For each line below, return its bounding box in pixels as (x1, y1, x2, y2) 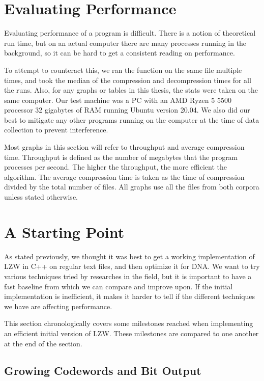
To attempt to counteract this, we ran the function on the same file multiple (4, 64, 242, 75)
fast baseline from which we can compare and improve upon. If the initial (4, 281, 233, 291)
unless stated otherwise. (4, 192, 78, 202)
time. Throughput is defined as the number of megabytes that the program (4, 151, 238, 162)
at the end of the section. (4, 338, 82, 348)
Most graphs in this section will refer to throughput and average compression (4, 142, 245, 152)
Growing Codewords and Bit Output (4, 363, 201, 378)
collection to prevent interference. (4, 124, 108, 135)
